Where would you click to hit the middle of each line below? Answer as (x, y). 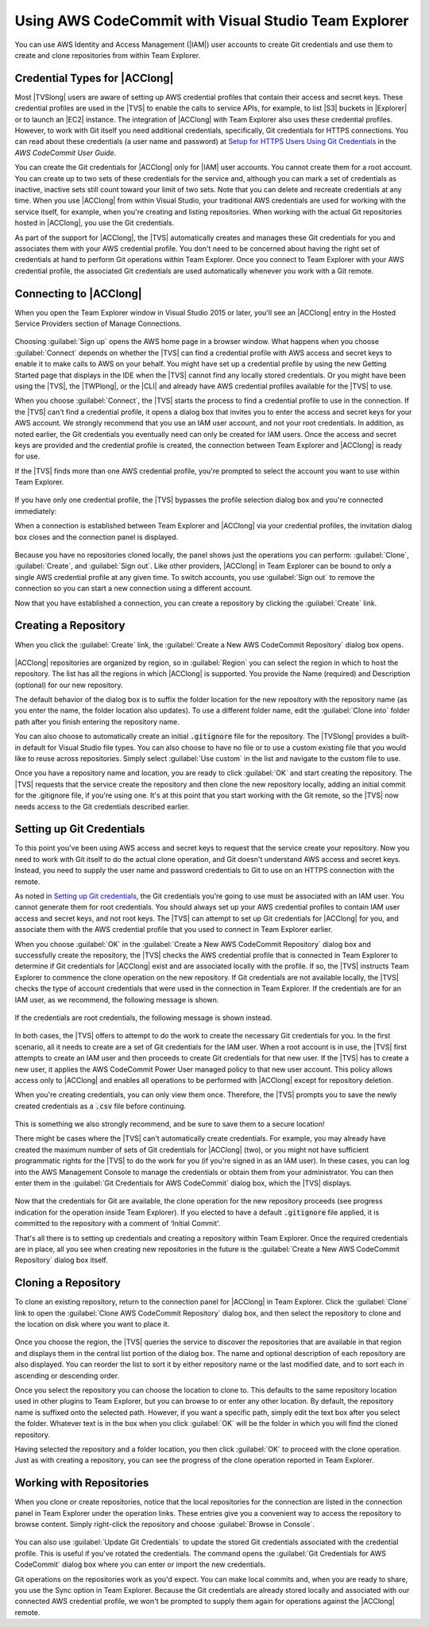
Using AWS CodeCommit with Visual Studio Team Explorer (212, 21)
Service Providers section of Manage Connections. (98, 323)
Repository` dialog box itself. (61, 1260)
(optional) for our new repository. (69, 685)
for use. (27, 456)
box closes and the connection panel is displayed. (97, 537)
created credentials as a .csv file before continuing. (100, 1106)
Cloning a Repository (68, 1283)
